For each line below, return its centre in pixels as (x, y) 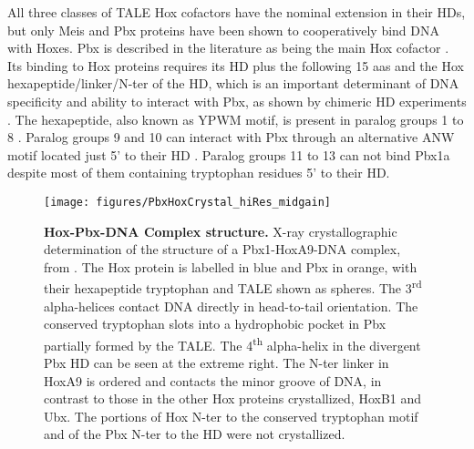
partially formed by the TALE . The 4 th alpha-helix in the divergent (232, 343)
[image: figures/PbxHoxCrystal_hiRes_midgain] (187, 202)
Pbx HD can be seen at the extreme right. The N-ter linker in (216, 363)
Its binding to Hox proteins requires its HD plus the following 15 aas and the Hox (236, 65)
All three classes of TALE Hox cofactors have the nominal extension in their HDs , (237, 12)
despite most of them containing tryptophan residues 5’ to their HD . (199, 173)
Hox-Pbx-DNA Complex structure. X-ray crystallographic (221, 231)
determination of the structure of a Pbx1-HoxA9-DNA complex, (222, 249)
